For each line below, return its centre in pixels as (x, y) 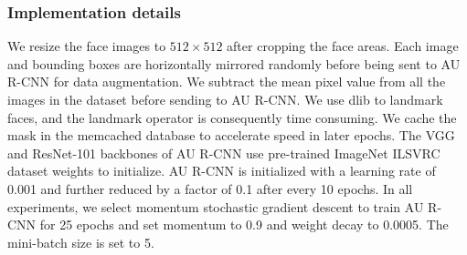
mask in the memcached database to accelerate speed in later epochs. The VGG (231, 135)
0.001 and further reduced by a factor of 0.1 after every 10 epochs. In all (210, 188)
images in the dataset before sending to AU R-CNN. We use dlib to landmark (225, 99)
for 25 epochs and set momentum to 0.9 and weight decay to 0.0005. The (244, 224)
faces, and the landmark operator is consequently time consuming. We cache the (232, 117)
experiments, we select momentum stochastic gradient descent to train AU (216, 206)
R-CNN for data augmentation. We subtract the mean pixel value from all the (227, 82)
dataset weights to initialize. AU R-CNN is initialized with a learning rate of (222, 171)
